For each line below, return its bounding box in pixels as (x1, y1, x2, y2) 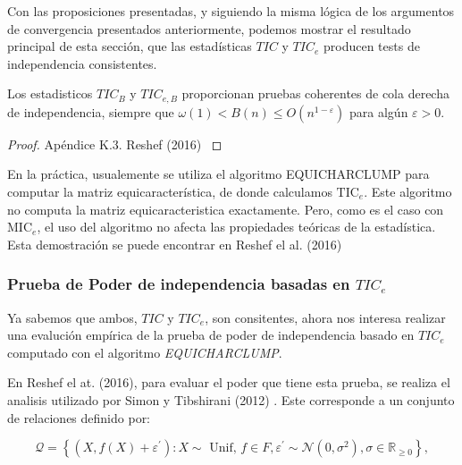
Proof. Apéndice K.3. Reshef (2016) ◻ (7, 134, 223, 153)
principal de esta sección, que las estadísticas (7, 37, 252, 55)
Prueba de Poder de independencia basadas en (7, 273, 350, 295)
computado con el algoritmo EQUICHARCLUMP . (7, 342, 282, 361)
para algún (349, 102, 408, 121)
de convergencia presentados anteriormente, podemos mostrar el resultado (7, 19, 411, 38)
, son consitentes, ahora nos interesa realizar (205, 308, 446, 326)
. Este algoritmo (364, 182, 452, 201)
